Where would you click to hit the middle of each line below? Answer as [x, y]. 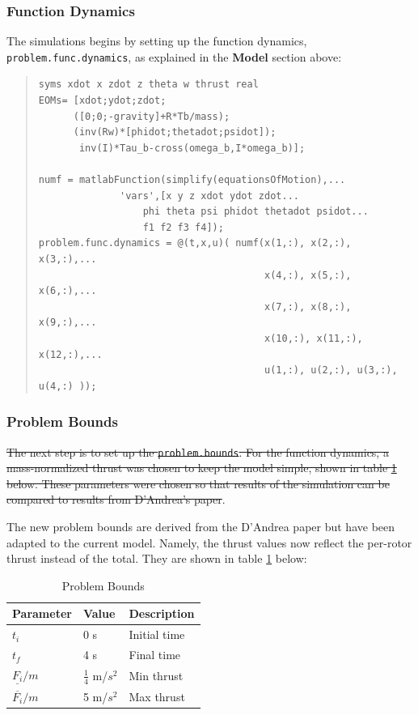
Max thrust [157, 696]
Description [162, 613]
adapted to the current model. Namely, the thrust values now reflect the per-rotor [209, 542]
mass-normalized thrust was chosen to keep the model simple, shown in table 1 [202, 468]
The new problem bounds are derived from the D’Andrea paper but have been [201, 526]
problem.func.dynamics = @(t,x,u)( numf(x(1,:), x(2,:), [195, 243]
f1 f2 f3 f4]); [183, 227]
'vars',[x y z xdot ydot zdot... [209, 196]
